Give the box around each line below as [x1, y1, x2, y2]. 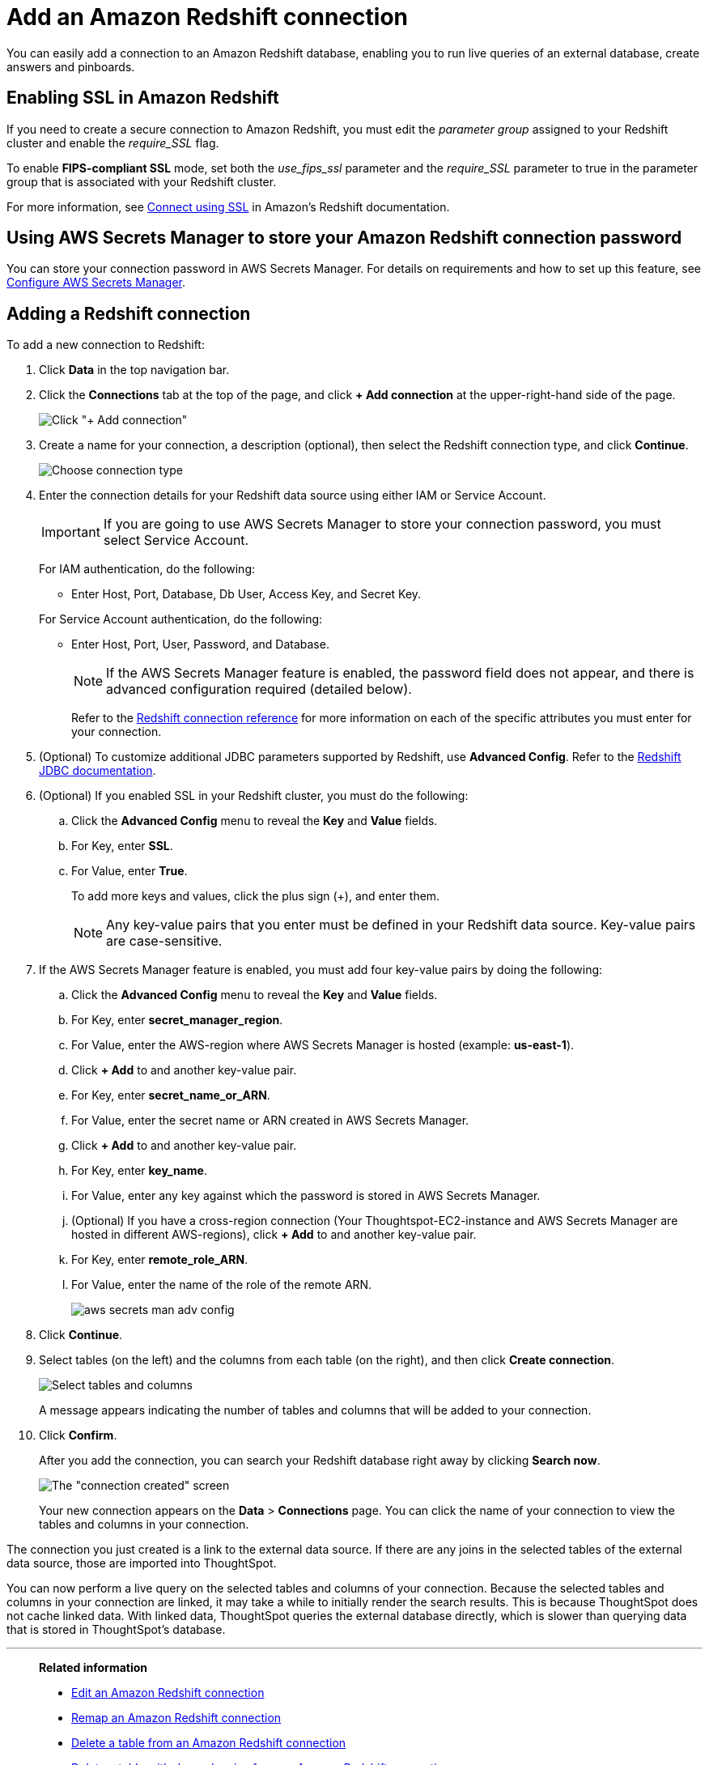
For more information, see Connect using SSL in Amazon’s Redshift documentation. [6, 199, 450, 214]
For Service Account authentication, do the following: [39, 612, 323, 627]
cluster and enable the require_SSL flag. [6, 135, 219, 150]
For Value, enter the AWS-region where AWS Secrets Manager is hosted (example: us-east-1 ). [71, 1038, 575, 1053]
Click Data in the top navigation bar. [39, 363, 230, 377]
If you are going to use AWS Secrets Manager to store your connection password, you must [103, 516, 661, 533]
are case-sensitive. [106, 933, 223, 950]
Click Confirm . [39, 1428, 117, 1443]
